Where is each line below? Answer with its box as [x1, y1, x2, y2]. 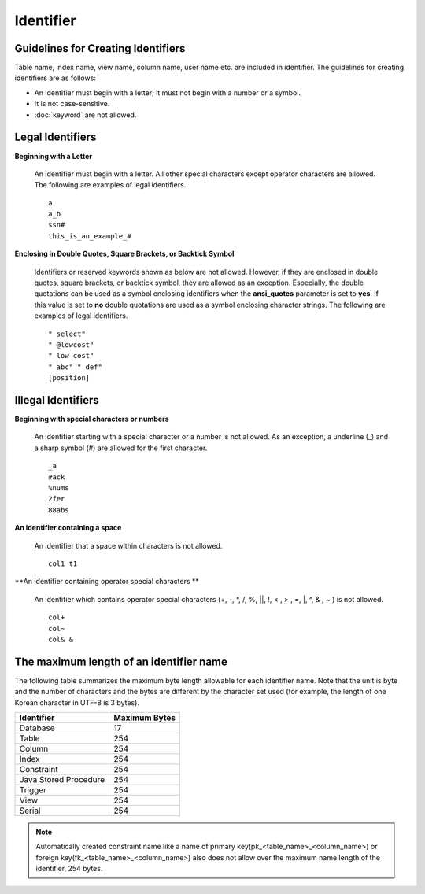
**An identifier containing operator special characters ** [14, 577, 200, 586]
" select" [48, 329, 86, 338]
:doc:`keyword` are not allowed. [34, 110, 137, 120]
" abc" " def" [48, 362, 102, 371]
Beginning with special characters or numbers [14, 414, 169, 424]
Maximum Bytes [113, 712, 176, 723]
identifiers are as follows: [14, 73, 96, 83]
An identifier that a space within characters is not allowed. [34, 541, 223, 550]
